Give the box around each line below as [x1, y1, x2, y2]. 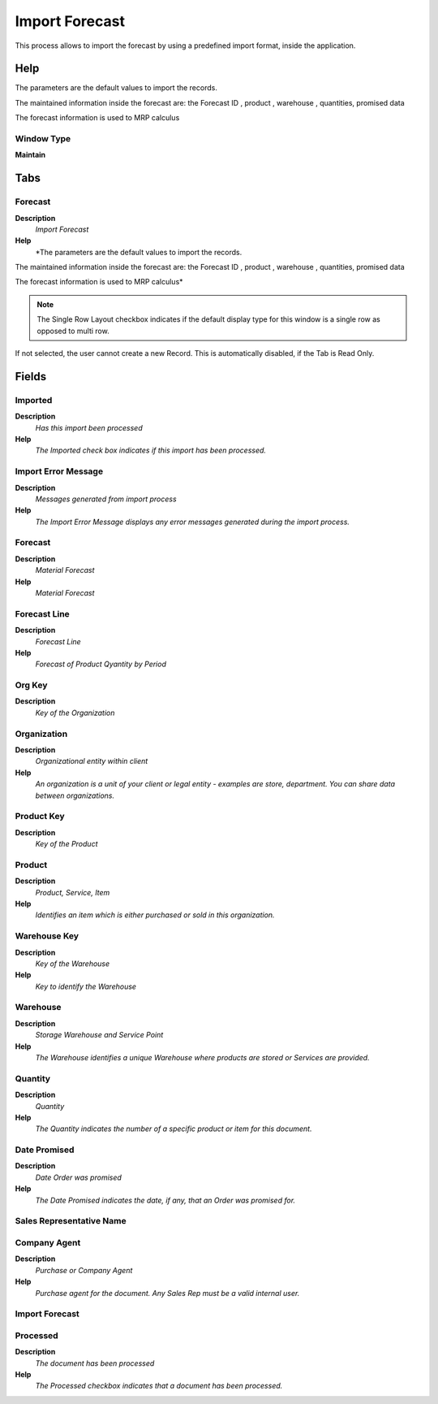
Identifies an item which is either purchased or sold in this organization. [35, 910, 275, 920]
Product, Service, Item [35, 887, 110, 897]
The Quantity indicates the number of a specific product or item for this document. [35, 1124, 312, 1133]
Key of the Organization [35, 708, 115, 717]
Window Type [15, 133, 71, 144]
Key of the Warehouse [35, 959, 110, 968]
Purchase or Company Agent [35, 1265, 133, 1275]
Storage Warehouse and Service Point [35, 1030, 164, 1040]
